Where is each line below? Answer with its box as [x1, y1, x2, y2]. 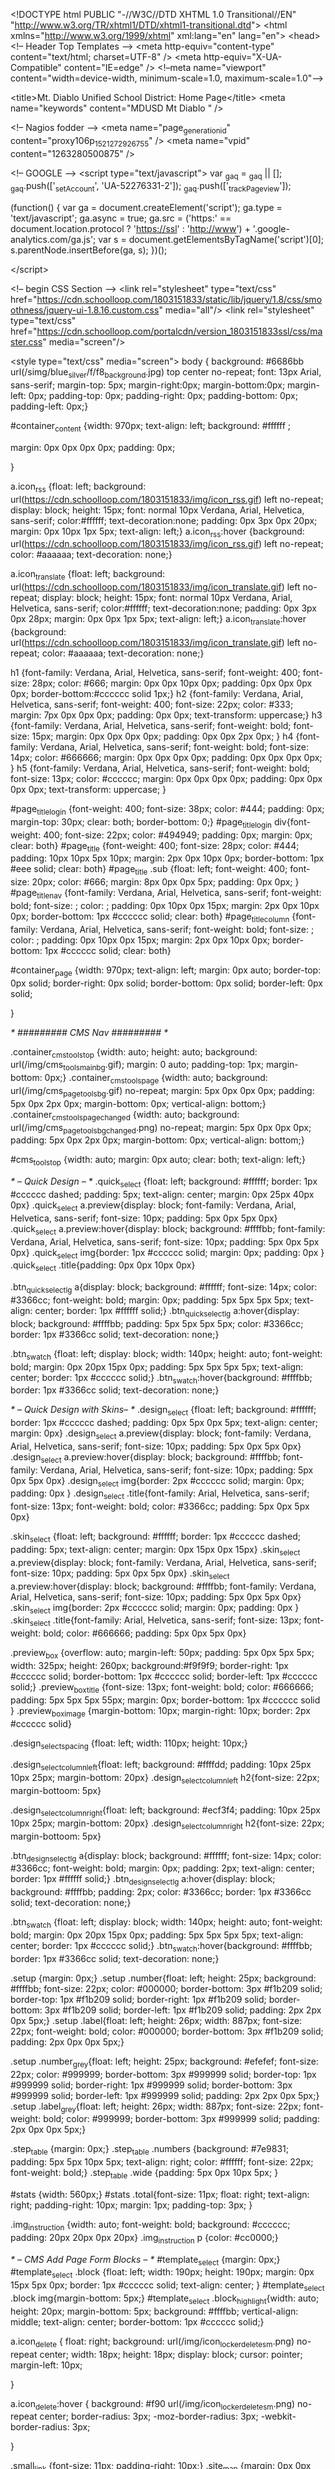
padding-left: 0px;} [10, 400, 89, 412]
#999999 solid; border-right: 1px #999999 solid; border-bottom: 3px [10, 2079, 293, 2091]
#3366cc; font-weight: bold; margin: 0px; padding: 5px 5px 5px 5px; [10, 1294, 293, 1306]
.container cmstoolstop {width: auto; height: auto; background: [10, 1045, 258, 1060]
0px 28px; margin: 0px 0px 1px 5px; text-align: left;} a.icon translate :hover [10, 613, 307, 627]
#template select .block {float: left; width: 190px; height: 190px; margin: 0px [10, 2266, 315, 2281]
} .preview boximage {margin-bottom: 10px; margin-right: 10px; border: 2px [10, 1704, 311, 1719]
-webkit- [260, 2410, 297, 2423]
